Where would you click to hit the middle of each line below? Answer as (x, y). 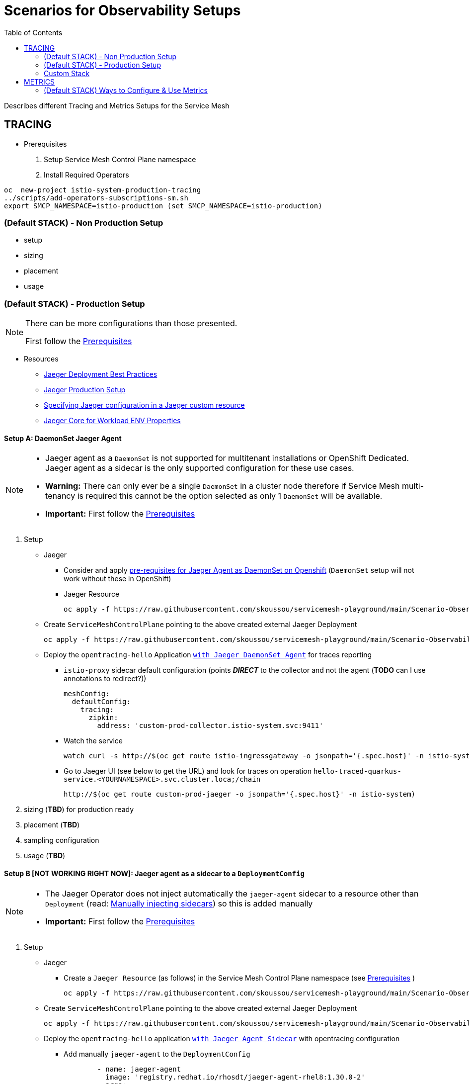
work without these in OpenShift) (117, 579)
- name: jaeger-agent (139, 1069)
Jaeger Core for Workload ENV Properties (112, 421)
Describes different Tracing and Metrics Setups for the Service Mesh (117, 105)
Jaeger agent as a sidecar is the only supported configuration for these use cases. (200, 468)
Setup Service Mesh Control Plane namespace (120, 159)
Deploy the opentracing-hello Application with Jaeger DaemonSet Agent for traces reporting (208, 655)
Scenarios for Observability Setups (122, 10)
